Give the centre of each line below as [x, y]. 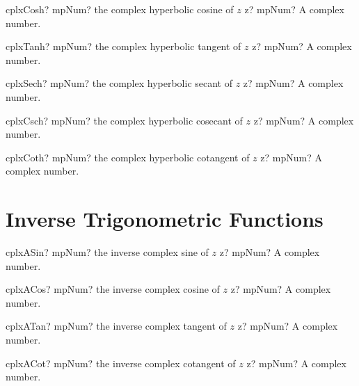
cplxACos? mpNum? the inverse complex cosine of [113, 289]
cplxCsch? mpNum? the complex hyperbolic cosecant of [124, 120]
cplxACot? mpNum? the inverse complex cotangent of [121, 363]
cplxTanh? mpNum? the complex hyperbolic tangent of [123, 46]
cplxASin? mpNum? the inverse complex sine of [107, 252]
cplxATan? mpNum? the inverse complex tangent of [116, 326]
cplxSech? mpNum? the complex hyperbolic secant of [119, 83]
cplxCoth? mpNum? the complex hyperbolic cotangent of [128, 157]
